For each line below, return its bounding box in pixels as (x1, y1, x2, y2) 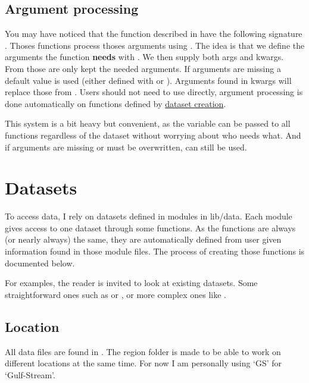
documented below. (5, 256, 75, 269)
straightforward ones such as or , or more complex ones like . (5, 288, 226, 300)
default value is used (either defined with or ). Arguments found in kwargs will (5, 74, 292, 86)
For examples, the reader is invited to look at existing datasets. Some (5, 277, 258, 289)
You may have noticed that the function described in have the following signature (5, 27, 302, 40)
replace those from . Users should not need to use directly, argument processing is (5, 86, 303, 98)
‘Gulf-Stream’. (5, 368, 55, 381)
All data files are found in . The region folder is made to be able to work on (5, 345, 281, 357)
